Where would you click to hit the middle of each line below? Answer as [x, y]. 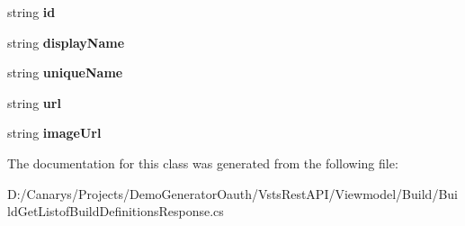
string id [31, 12]
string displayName [66, 42]
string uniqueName [65, 72]
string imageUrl [54, 133]
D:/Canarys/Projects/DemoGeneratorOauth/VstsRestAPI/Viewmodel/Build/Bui [232, 193]
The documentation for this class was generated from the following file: [203, 163]
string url [34, 102]
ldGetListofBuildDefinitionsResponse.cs [116, 211]
